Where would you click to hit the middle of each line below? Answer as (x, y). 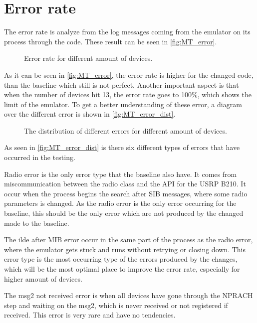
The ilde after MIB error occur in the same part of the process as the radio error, (128, 240)
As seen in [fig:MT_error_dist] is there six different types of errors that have (122, 147)
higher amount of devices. (43, 278)
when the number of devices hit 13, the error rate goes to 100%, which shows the (128, 94)
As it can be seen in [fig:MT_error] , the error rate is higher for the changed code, (129, 75)
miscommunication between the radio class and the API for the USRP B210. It (125, 184)
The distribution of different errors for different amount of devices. (126, 130)
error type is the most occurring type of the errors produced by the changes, (121, 259)
